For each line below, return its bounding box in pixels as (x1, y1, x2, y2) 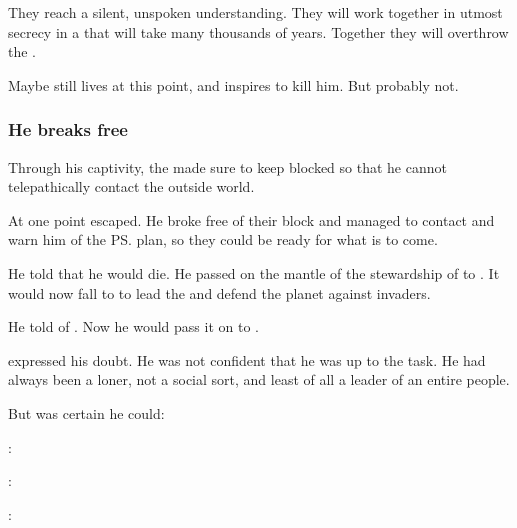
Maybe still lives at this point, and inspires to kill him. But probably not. (8, 74, 459, 95)
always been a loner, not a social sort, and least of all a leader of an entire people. (8, 369, 510, 390)
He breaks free (8, 117, 128, 142)
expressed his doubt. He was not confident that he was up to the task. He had (8, 349, 486, 370)
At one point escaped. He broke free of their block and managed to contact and (8, 209, 495, 230)
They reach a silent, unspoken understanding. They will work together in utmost (8, 2, 503, 22)
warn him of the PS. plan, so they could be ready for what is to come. (8, 229, 438, 250)
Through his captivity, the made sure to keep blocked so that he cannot (8, 156, 447, 177)
